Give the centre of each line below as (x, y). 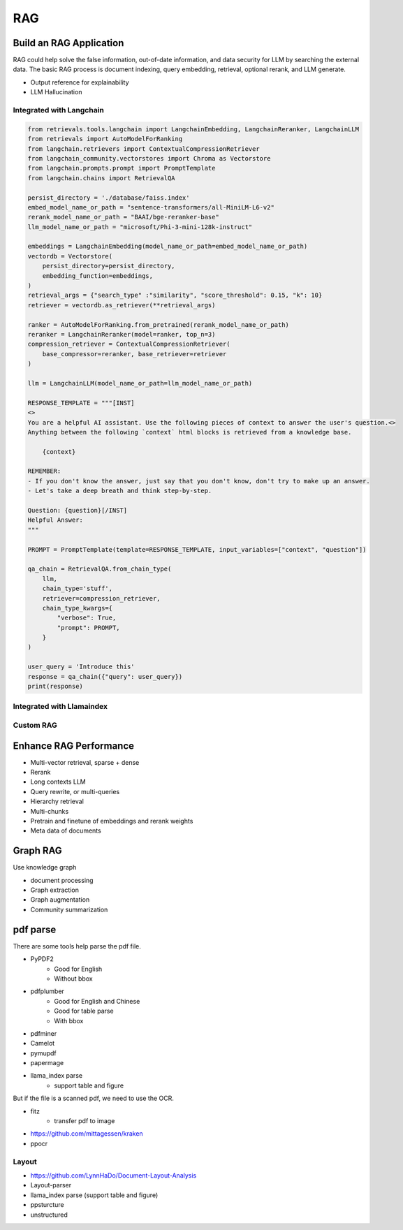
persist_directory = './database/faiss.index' (109, 198)
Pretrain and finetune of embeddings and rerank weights (112, 821)
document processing (62, 880)
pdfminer (44, 1033)
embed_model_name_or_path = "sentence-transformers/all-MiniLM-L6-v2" (151, 207)
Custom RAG (35, 725)
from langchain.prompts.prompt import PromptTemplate (122, 168)
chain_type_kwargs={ (78, 608)
